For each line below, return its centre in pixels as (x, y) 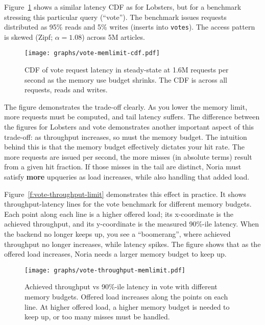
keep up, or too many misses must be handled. (97, 317)
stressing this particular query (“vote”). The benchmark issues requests (115, 17)
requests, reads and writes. (66, 90)
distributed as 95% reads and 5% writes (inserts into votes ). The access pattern (130, 27)
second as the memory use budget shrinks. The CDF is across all (126, 79)
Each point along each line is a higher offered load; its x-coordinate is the (119, 214)
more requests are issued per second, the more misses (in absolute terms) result (128, 156)
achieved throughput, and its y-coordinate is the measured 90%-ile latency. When (131, 224)
